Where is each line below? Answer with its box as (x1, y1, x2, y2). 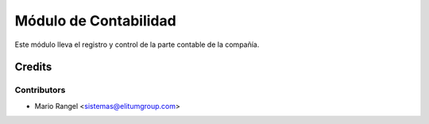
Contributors (14, 84, 66, 95)
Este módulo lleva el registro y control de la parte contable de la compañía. (14, 40, 260, 49)
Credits (14, 60, 52, 74)
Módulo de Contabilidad (14, 12, 176, 29)
